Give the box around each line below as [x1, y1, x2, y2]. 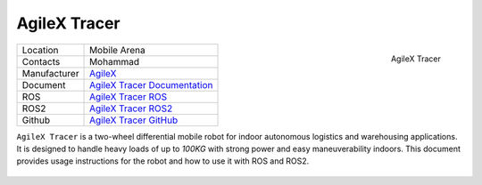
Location [21, 44, 59, 56]
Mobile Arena [89, 44, 146, 56]
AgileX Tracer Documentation [89, 78, 213, 91]
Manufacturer [21, 67, 79, 79]
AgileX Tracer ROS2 [89, 102, 173, 115]
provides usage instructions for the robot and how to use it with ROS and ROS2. [16, 156, 310, 166]
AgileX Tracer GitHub [89, 114, 179, 126]
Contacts [21, 55, 61, 68]
